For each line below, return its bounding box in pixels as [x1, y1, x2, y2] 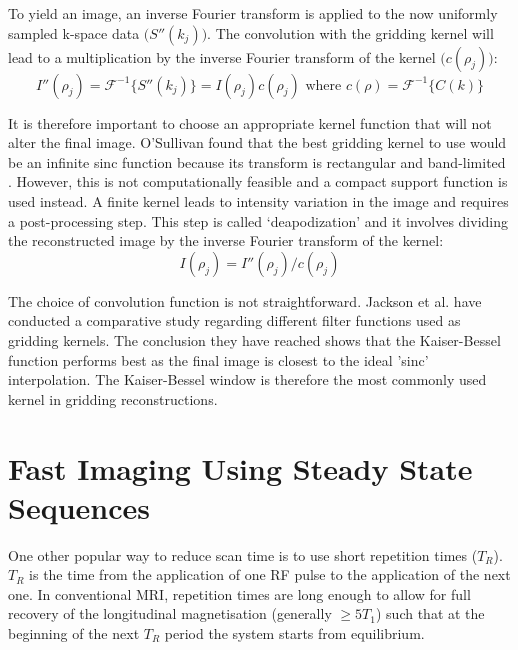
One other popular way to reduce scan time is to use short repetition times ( [8, 544, 478, 565]
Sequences [8, 486, 150, 527]
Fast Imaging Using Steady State [8, 447, 473, 488]
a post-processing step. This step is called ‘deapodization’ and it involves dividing [8, 210, 509, 231]
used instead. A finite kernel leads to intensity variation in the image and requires [8, 190, 509, 211]
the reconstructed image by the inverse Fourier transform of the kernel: [8, 230, 444, 251]
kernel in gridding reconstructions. [8, 388, 218, 409]
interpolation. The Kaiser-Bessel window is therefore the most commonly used [8, 369, 487, 390]
